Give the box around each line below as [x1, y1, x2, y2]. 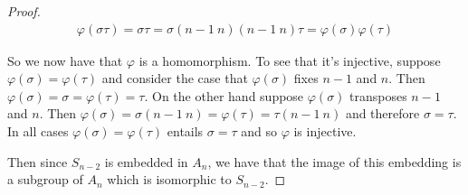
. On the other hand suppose [144, 86, 304, 105]
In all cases [7, 122, 69, 140]
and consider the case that [101, 69, 248, 88]
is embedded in [104, 152, 188, 171]
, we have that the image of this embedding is [207, 152, 462, 171]
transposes [349, 86, 407, 105]
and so [241, 122, 277, 140]
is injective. [293, 122, 357, 140]
